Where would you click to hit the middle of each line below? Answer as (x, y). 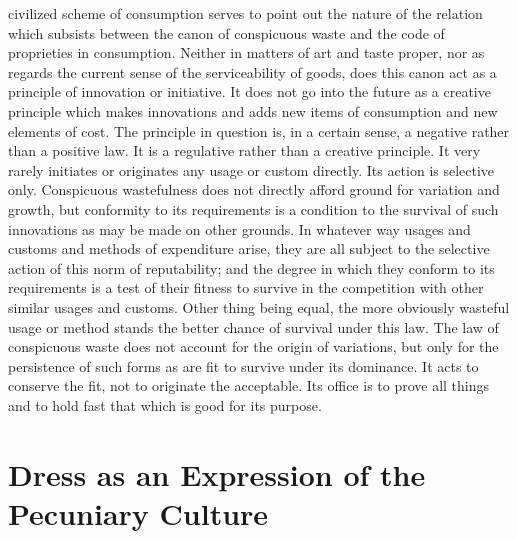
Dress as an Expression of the (217, 473)
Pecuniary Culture (138, 512)
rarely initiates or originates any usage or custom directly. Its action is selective (251, 169)
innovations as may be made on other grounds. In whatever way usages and (239, 228)
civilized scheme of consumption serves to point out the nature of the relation (245, 13)
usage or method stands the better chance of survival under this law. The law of (253, 326)
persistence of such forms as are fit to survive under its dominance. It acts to (243, 365)
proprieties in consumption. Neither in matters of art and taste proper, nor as (246, 52)
